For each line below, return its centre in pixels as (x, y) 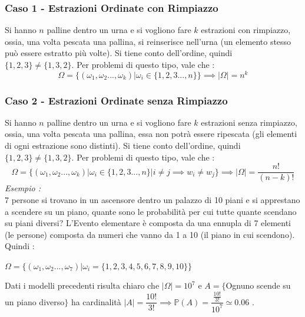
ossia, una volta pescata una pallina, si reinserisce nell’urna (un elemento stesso (148, 41)
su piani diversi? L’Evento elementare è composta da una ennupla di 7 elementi (148, 223)
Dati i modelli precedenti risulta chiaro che (82, 285)
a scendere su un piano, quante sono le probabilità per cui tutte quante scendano (151, 211)
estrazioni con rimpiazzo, (246, 30)
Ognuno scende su (258, 285)
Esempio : (23, 188)
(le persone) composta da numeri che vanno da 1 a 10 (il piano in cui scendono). (150, 234)
